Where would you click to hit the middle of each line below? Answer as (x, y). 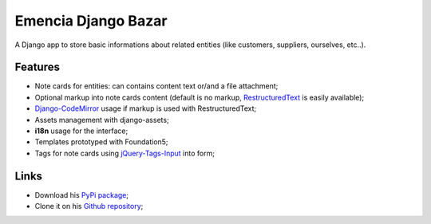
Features (37, 67)
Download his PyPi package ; (82, 195)
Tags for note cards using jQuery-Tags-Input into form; (125, 153)
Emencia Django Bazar (91, 21)
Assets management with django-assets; (102, 120)
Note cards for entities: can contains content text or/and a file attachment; (156, 86)
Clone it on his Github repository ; (89, 206)
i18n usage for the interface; (81, 131)
